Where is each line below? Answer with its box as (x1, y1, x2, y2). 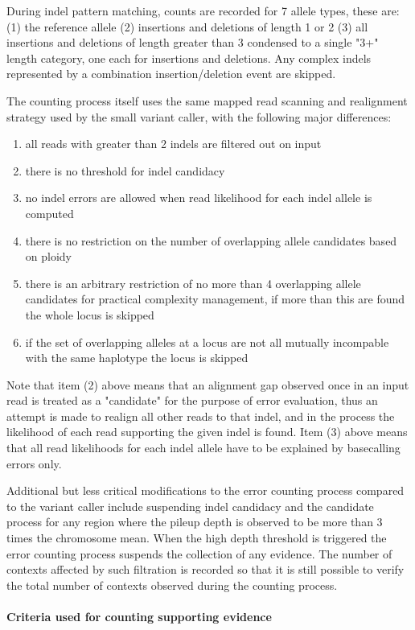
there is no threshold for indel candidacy (25, 162, 225, 179)
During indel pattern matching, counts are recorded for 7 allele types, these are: (6, 2, 400, 19)
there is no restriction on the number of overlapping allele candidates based (25, 232, 397, 249)
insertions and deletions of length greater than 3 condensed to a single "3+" (6, 34, 379, 51)
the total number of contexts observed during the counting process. (6, 576, 338, 593)
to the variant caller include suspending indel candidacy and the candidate (6, 497, 374, 514)
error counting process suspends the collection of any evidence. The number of (6, 545, 392, 562)
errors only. (6, 455, 62, 471)
